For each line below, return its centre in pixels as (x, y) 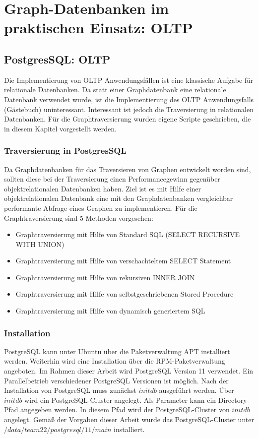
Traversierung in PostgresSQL (65, 151)
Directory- (234, 400)
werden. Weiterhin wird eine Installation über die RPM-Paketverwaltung (115, 361)
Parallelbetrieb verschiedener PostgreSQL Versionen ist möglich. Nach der (116, 380)
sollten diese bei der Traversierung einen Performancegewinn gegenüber (112, 179)
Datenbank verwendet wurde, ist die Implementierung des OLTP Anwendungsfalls (129, 99)
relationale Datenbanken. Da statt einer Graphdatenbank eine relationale (115, 90)
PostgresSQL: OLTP (57, 59)
